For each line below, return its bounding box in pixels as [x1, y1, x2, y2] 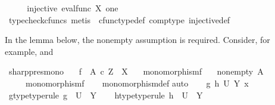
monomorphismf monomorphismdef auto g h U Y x [25, 76, 249, 89]
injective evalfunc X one [27, 2, 118, 14]
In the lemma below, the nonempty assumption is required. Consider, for [5, 33, 270, 46]
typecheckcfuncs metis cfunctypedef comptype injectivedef [8, 13, 230, 26]
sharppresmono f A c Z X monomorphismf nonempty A [8, 65, 264, 78]
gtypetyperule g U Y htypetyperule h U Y [8, 88, 203, 101]
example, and [5, 45, 54, 57]
